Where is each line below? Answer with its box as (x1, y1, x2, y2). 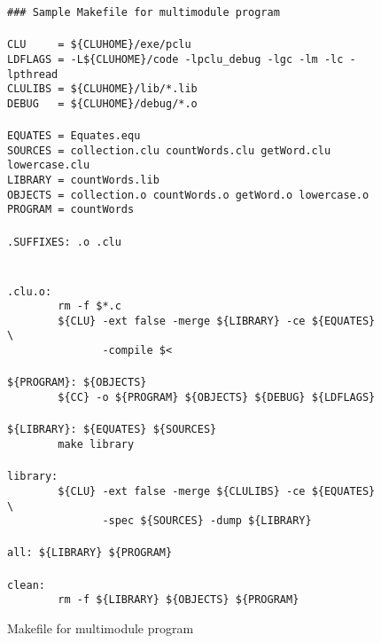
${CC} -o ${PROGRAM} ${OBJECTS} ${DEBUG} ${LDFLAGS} (58, 391, 376, 404)
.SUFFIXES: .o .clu (7, 235, 121, 248)
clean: (7, 578, 45, 592)
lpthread (7, 67, 58, 81)
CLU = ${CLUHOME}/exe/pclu (7, 38, 191, 51)
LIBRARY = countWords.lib (7, 174, 159, 187)
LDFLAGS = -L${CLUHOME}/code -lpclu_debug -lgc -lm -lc (7, 52, 344, 66)
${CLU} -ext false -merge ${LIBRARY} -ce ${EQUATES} (58, 314, 376, 327)
